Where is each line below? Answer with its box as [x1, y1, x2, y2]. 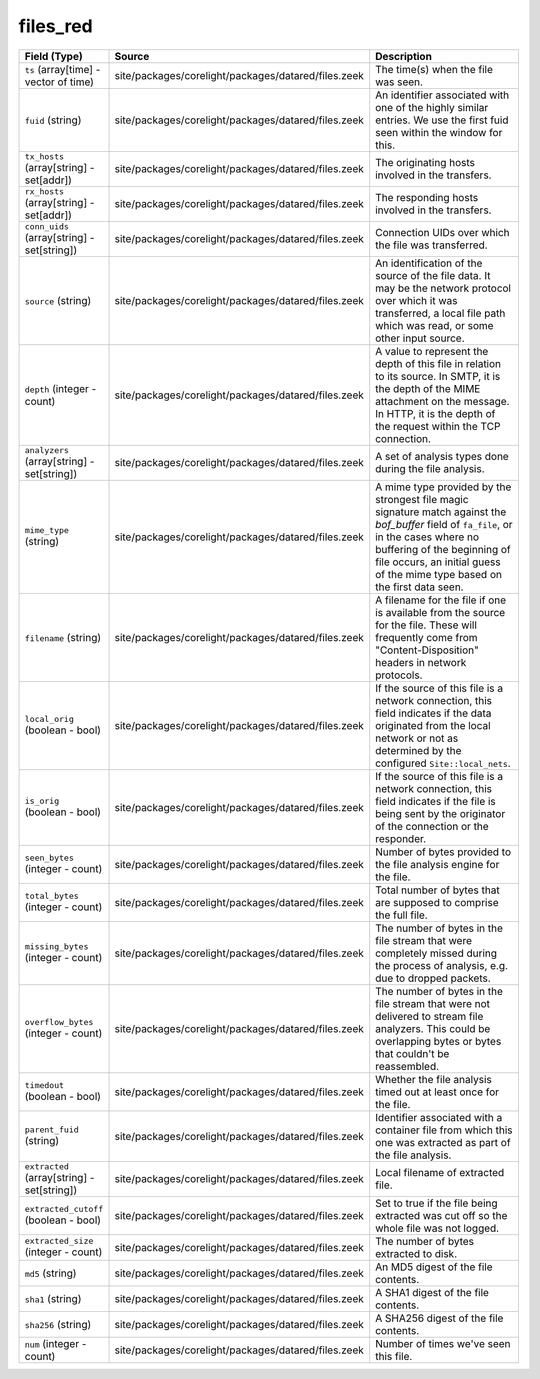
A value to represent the [375, 344, 489, 358]
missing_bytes [24, 941, 89, 952]
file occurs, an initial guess [375, 555, 501, 569]
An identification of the [375, 256, 483, 270]
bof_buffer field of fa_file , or [375, 517, 514, 531]
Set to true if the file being [375, 1196, 499, 1210]
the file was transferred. [375, 238, 489, 252]
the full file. [375, 908, 429, 922]
